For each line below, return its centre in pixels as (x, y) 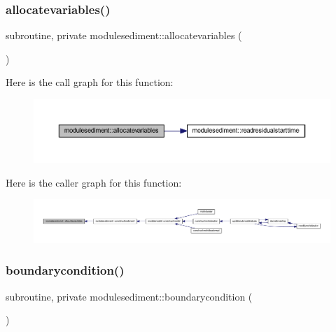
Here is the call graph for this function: (90, 82)
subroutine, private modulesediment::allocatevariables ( (124, 35)
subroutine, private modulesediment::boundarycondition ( (129, 296)
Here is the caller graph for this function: (94, 182)
